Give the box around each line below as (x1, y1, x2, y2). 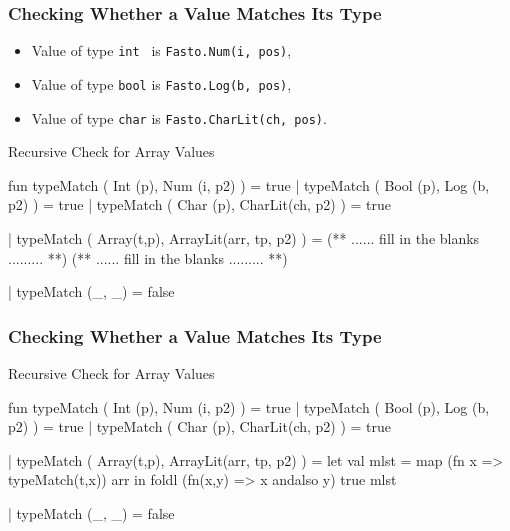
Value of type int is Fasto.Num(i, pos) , (31, 40, 292, 61)
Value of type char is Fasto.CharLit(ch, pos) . (31, 107, 327, 128)
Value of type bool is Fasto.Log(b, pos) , (31, 73, 292, 94)
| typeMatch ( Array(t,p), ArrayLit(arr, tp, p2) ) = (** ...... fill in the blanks (8, 227, 480, 248)
